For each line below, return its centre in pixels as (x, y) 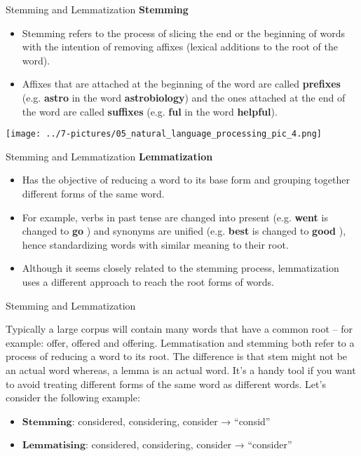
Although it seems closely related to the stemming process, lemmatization (180, 268)
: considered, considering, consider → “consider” (189, 444)
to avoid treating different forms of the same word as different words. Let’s (166, 384)
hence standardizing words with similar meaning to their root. (155, 244)
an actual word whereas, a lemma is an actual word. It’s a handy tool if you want (181, 369)
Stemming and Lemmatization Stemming (97, 9)
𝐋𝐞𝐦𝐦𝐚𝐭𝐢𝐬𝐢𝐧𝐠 (54, 446)
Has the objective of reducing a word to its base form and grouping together (186, 180)
